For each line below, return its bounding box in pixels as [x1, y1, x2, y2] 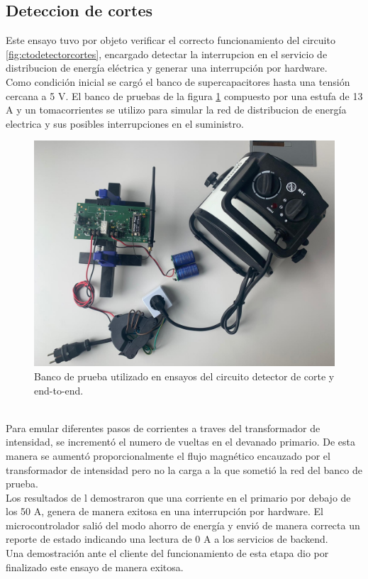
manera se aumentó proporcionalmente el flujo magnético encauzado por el [6, 448, 330, 463]
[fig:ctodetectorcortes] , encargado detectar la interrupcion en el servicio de [6, 46, 328, 61]
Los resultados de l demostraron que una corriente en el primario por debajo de [6, 490, 351, 504]
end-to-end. [34, 382, 84, 397]
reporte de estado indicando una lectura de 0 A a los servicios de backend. [6, 531, 328, 546]
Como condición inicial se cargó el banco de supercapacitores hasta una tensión [6, 74, 350, 89]
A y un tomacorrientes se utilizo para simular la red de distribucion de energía [6, 102, 347, 117]
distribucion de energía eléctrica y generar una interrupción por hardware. [6, 60, 328, 75]
